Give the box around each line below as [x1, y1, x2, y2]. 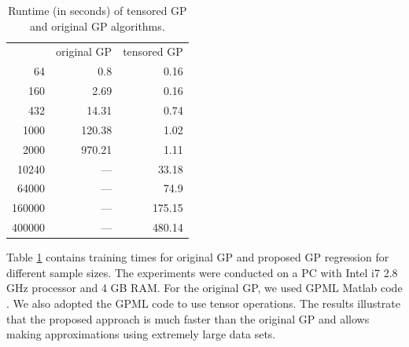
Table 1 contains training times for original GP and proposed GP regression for [6, 249, 389, 265]
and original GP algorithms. [30, 17, 165, 34]
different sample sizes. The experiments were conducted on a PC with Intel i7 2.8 [6, 264, 398, 280]
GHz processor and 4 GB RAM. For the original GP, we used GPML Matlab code [6, 279, 403, 296]
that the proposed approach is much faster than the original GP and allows [6, 310, 370, 327]
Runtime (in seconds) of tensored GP [8, 2, 187, 18]
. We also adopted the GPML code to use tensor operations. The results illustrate [6, 294, 400, 311]
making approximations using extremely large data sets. [6, 326, 276, 342]
